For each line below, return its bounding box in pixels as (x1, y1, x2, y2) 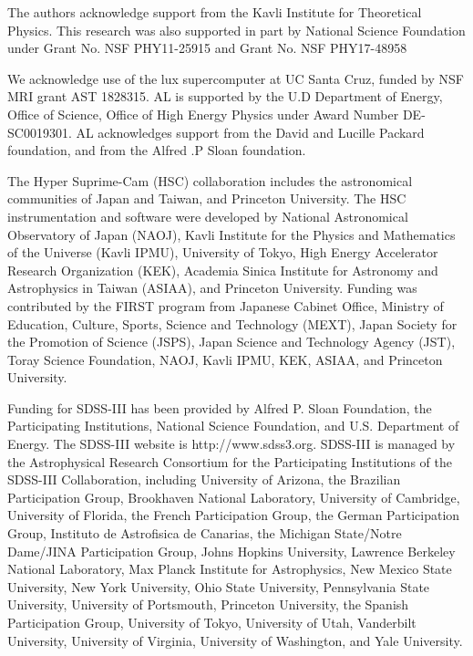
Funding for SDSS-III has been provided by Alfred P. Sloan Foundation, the (7, 398, 432, 417)
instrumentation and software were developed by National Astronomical (7, 206, 408, 225)
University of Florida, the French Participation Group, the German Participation (7, 505, 460, 525)
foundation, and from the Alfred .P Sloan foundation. (7, 141, 306, 160)
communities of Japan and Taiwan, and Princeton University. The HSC (7, 189, 406, 208)
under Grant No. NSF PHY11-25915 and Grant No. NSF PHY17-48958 (7, 38, 407, 57)
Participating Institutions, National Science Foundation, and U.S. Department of (7, 416, 459, 435)
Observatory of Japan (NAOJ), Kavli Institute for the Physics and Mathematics (7, 224, 456, 244)
